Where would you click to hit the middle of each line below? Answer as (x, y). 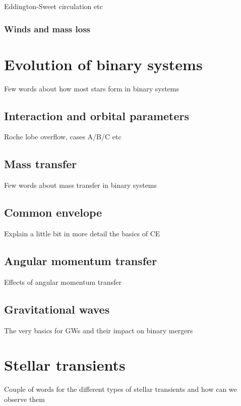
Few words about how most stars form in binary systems (92, 88)
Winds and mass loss (47, 29)
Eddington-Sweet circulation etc (53, 6)
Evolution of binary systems (103, 64)
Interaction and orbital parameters (97, 115)
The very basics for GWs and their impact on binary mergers (99, 330)
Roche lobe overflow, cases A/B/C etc (63, 137)
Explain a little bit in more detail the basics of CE (82, 233)
